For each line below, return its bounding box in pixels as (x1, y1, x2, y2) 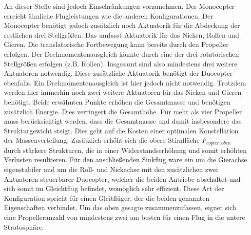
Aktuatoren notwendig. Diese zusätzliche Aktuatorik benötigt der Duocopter (4, 68, 232, 78)
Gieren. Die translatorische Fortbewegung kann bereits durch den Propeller (4, 39, 229, 49)
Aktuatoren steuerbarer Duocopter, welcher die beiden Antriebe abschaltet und (4, 173, 241, 184)
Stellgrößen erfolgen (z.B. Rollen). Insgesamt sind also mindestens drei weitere (4, 58, 237, 68)
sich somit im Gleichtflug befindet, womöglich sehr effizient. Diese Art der (4, 183, 224, 193)
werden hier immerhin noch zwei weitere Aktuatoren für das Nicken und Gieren (4, 87, 242, 97)
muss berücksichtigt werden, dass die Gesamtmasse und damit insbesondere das (4, 116, 242, 126)
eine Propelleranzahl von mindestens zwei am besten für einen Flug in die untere (4, 212, 245, 222)
